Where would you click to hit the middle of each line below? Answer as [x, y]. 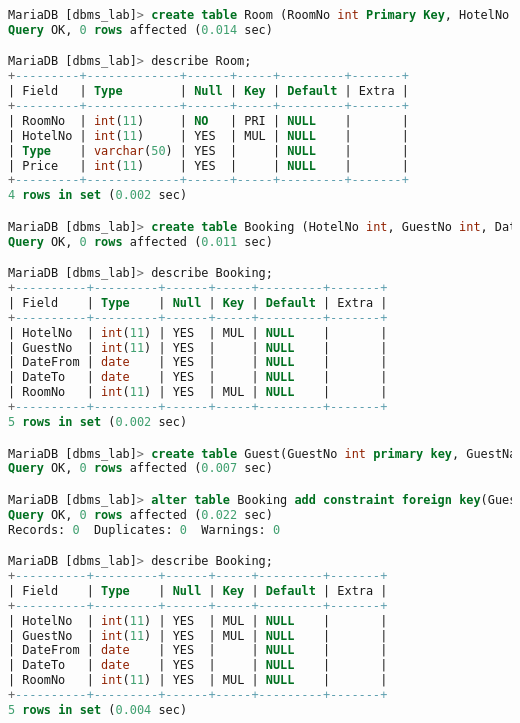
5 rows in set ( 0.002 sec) [98, 421]
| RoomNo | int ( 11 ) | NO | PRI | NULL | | [208, 120]
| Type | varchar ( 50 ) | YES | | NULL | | [208, 150]
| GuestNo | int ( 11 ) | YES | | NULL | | [198, 347]
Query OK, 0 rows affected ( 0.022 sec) [140, 514]
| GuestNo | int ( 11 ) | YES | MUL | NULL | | [198, 635]
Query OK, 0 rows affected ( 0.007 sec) [140, 468]
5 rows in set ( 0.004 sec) [98, 709]
